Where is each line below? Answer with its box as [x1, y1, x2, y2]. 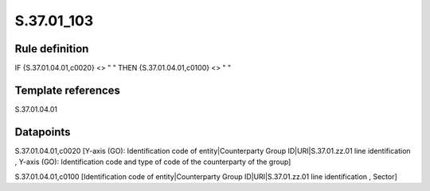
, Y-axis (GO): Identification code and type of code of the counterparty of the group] [14, 157, 291, 166]
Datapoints [14, 125, 71, 139]
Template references [14, 83, 121, 97]
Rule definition [14, 42, 89, 55]
